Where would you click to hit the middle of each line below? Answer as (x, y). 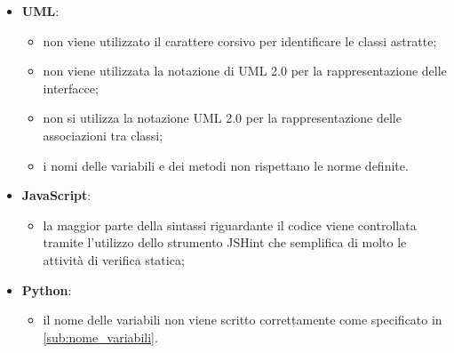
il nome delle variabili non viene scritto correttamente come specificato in (243, 320)
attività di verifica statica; (114, 259)
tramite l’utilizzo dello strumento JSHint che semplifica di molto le (225, 242)
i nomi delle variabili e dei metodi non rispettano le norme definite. (226, 165)
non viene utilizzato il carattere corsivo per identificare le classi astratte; (240, 40)
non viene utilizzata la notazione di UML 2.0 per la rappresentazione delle (245, 71)
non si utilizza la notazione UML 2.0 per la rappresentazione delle (222, 118)
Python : (47, 289)
